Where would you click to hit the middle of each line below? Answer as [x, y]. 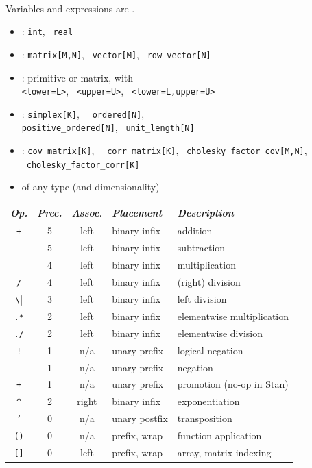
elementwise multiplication [233, 316]
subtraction [201, 248]
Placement [137, 213]
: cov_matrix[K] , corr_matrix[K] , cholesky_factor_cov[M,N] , [164, 150]
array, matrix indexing [224, 453]
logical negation [210, 350]
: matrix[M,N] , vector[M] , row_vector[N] [116, 54]
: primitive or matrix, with [77, 77]
